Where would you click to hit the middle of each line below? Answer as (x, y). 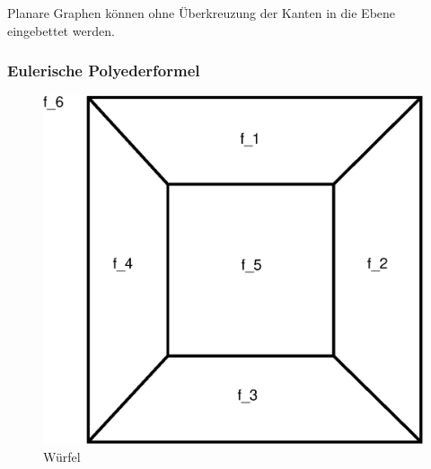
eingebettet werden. (61, 30)
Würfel (62, 456)
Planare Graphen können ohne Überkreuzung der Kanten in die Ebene (202, 13)
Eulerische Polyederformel (104, 71)
